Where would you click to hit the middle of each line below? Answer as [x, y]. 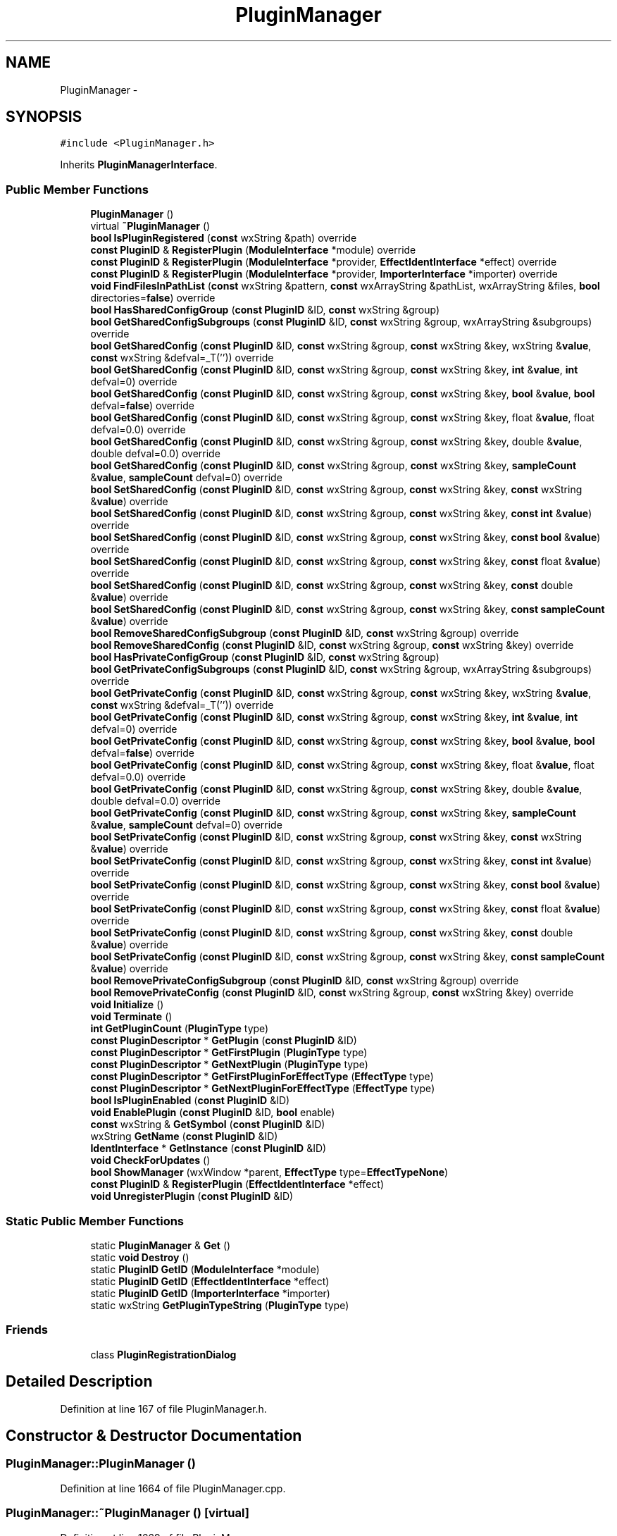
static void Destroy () [140, 1257]
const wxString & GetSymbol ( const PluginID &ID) [208, 1125]
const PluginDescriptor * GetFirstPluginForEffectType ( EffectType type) [262, 1077]
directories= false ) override [153, 298]
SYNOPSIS [44, 117]
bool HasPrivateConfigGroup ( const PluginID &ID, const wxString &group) [265, 657]
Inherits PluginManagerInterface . [139, 165]
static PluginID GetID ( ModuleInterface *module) [205, 1269]
